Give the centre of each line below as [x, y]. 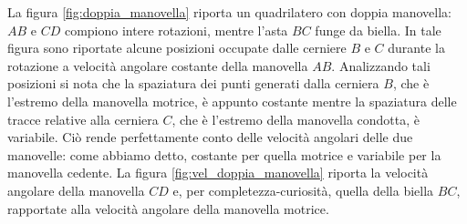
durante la [416, 48]
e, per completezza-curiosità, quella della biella [303, 190]
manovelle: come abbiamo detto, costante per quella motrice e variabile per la [224, 154]
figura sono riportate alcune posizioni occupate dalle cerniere [177, 48]
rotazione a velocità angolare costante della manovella [158, 65]
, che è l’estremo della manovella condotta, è [296, 119]
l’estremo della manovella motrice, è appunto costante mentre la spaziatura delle [232, 101]
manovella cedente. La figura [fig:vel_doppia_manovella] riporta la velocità [218, 173]
